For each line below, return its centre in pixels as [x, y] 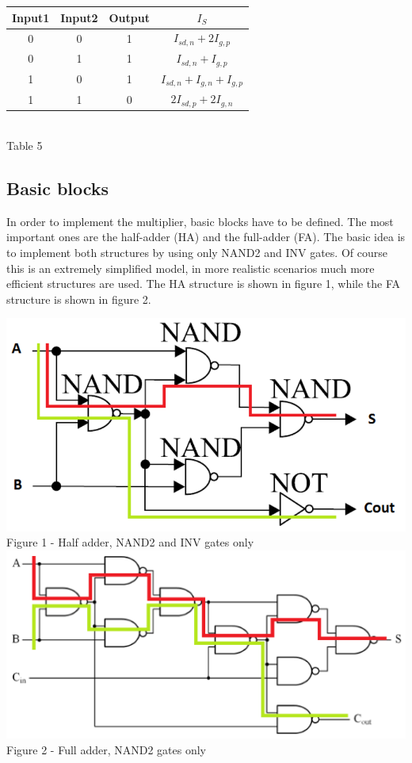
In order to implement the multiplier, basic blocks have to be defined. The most [200, 221]
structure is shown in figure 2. [79, 299]
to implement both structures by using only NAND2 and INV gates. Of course [197, 252]
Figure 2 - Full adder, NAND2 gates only [106, 749]
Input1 [31, 17]
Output [129, 17]
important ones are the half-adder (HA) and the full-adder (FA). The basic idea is [206, 237]
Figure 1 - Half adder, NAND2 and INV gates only [130, 542]
